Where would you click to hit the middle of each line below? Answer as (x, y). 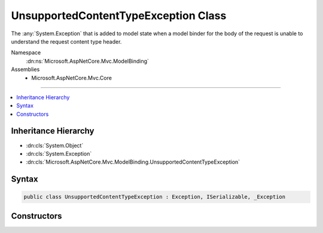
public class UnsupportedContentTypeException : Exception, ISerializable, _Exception (155, 197)
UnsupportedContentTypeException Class (119, 16)
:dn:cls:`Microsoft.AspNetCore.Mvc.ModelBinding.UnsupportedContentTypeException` (133, 162)
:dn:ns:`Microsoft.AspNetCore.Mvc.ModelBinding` (88, 61)
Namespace (26, 53)
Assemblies (25, 69)
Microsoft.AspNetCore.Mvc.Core (71, 78)
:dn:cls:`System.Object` (55, 145)
